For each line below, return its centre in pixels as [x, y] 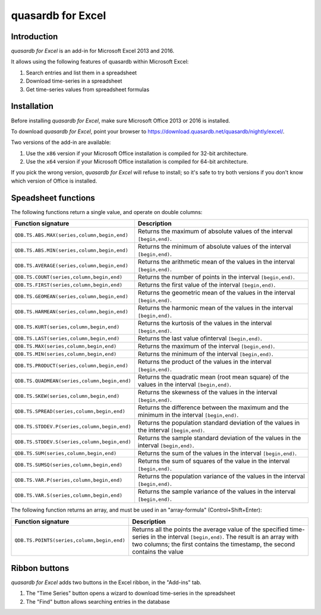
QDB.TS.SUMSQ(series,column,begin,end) [69, 465]
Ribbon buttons [40, 568]
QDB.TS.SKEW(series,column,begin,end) [67, 396]
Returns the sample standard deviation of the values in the [219, 438]
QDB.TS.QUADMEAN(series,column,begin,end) [73, 381]
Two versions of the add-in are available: [61, 142]
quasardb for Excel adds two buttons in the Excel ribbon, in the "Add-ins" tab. [106, 582]
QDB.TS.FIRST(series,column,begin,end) [69, 285]
